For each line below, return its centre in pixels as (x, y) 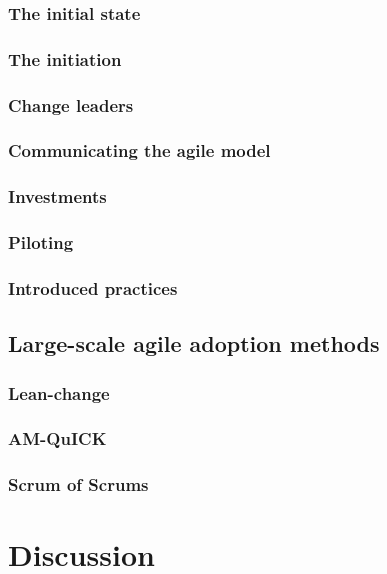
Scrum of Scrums (78, 484)
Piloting (41, 242)
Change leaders (71, 104)
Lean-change (59, 392)
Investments (57, 196)
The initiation (65, 58)
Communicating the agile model (139, 150)
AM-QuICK (57, 438)
